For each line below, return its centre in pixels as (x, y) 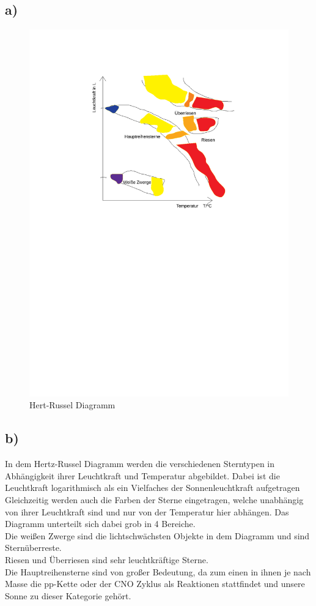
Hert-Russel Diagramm (72, 405)
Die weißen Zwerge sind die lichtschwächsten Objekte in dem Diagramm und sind (157, 535)
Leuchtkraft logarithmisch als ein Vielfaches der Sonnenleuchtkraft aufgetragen (152, 488)
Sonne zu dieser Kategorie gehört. (68, 595)
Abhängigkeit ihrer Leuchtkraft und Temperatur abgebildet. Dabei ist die (142, 475)
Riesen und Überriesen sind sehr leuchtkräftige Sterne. (107, 560)
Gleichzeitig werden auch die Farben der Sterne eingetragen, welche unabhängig (154, 500)
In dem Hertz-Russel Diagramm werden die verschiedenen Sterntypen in (140, 464)
